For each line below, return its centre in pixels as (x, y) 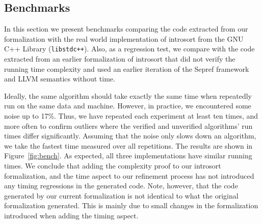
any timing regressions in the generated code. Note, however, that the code (121, 186)
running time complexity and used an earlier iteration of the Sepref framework (127, 68)
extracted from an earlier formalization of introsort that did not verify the (120, 59)
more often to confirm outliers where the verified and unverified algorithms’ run (128, 125)
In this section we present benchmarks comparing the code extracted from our (126, 29)
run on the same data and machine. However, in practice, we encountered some (128, 106)
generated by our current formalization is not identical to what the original (121, 195)
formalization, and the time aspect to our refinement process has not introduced (129, 175)
